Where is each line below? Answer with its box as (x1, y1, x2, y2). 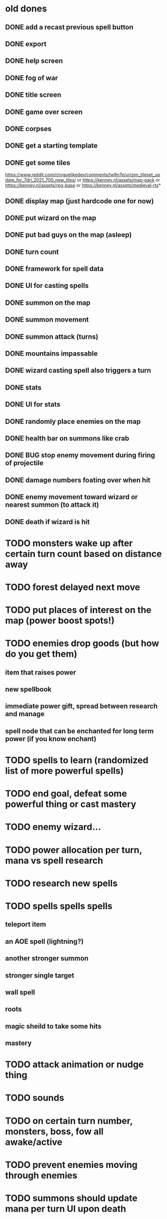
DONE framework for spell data (5, 265, 104, 273)
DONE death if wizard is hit (5, 517, 90, 526)
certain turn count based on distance (5, 548, 162, 559)
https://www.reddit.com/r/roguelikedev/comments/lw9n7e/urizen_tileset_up (5, 172, 161, 178)
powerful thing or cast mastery (5, 799, 136, 810)
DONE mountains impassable (5, 350, 98, 358)
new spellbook (5, 685, 52, 694)
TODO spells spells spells (5, 900, 113, 912)
